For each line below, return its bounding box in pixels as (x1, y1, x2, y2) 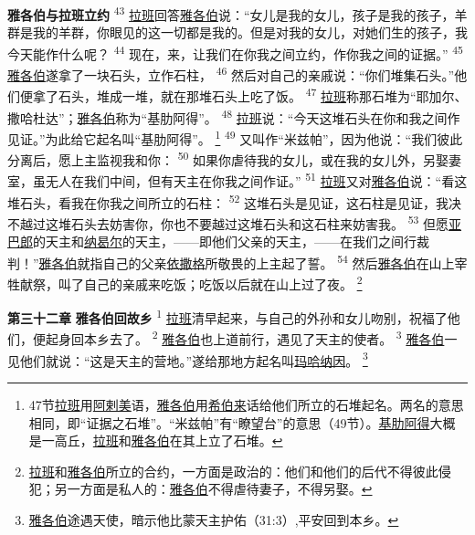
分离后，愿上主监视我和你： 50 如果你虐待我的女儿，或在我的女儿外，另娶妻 (7, 148, 462, 169)
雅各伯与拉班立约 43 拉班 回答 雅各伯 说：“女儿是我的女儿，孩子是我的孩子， (7, 3, 455, 24)
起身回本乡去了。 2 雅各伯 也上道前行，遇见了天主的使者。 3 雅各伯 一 (45, 327, 458, 349)
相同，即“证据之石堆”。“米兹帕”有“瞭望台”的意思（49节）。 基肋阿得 (28, 413, 430, 432)
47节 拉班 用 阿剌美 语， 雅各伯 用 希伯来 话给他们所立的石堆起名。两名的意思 (28, 394, 464, 414)
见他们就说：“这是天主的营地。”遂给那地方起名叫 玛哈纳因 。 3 (7, 348, 368, 370)
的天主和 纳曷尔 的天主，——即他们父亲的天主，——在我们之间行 (33, 232, 417, 251)
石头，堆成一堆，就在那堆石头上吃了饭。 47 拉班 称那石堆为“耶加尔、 (58, 84, 468, 105)
